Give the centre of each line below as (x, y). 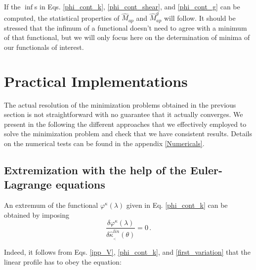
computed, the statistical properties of (62, 18)
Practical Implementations (96, 81)
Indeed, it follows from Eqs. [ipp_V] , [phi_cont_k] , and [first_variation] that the (127, 251)
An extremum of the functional (51, 205)
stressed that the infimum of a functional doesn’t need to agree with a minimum (126, 27)
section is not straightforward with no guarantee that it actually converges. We (124, 114)
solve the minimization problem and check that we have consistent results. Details (128, 134)
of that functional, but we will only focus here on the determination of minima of (127, 37)
